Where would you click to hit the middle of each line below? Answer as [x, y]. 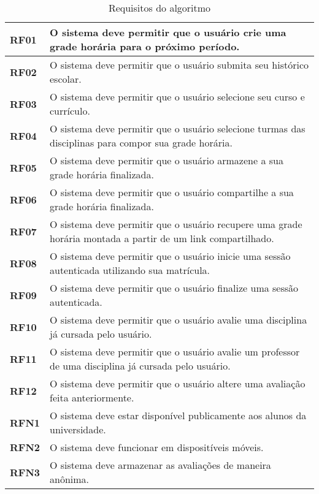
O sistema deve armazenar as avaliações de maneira [160, 465]
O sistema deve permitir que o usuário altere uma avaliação [178, 383]
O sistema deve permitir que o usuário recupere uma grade [176, 224]
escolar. [66, 79]
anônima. [70, 479]
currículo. [70, 111]
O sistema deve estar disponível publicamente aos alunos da [178, 415]
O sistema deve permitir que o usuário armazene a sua [167, 160]
